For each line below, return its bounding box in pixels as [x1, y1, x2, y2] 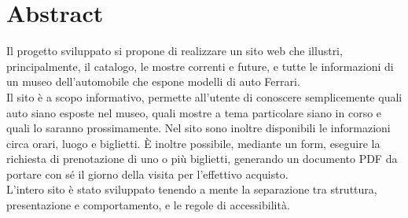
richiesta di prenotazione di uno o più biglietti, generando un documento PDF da [6, 150, 398, 167]
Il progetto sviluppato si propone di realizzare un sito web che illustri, [6, 42, 343, 59]
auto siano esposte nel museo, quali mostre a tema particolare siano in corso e [6, 104, 382, 120]
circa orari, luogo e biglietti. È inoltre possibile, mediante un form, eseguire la [6, 135, 380, 151]
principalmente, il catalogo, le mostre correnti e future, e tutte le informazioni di [6, 57, 394, 74]
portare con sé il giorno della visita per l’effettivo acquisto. [6, 165, 289, 182]
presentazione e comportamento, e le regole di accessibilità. [6, 197, 290, 213]
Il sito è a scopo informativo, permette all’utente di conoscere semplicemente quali [6, 88, 402, 105]
